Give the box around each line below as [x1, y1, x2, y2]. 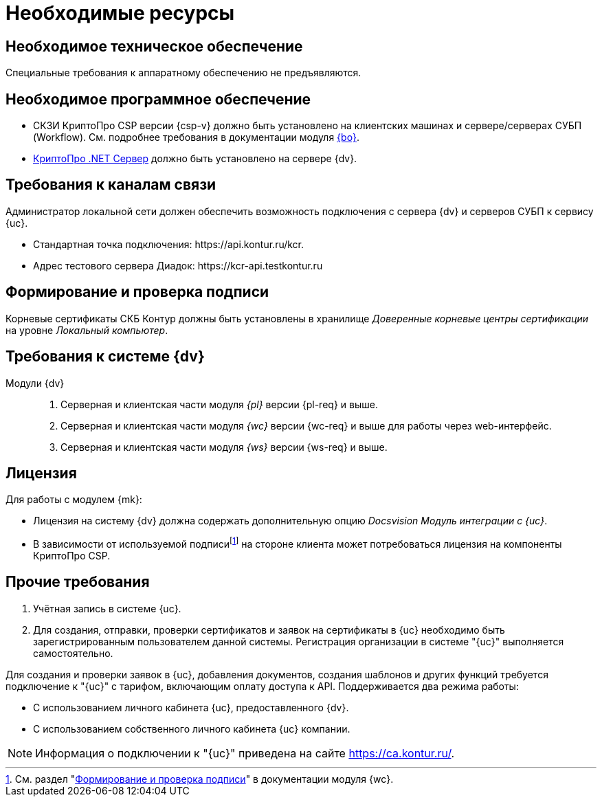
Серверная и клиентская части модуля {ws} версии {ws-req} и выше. [60, 441, 388, 453]
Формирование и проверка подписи [5, 283, 269, 301]
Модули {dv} [5, 377, 65, 389]
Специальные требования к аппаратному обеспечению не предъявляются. [5, 67, 361, 79]
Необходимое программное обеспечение [5, 90, 311, 108]
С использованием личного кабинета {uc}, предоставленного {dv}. [33, 701, 349, 713]
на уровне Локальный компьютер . [5, 324, 168, 336]
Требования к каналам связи [5, 176, 216, 194]
